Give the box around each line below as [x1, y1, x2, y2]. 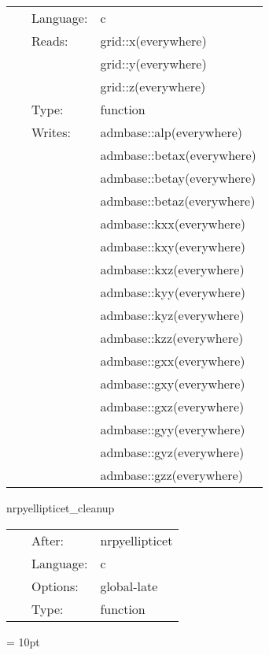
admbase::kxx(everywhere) [100, 214, 245, 233]
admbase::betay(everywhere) [100, 169, 256, 187]
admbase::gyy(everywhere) [100, 420, 245, 438]
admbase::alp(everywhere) [100, 123, 242, 141]
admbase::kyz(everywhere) [100, 306, 245, 324]
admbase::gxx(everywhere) [100, 352, 245, 370]
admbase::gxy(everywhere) [100, 374, 245, 393]
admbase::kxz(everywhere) [100, 260, 245, 278]
